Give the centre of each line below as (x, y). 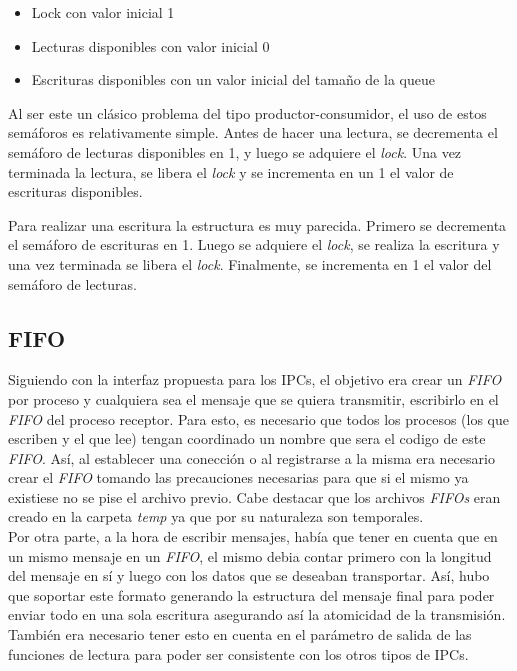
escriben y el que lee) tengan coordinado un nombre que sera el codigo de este (247, 438)
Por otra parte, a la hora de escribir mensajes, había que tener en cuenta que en (253, 536)
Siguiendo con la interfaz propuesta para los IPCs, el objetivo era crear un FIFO (255, 379)
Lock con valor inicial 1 (103, 12)
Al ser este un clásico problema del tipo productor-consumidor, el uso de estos (247, 112)
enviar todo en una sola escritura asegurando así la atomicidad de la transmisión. (257, 614)
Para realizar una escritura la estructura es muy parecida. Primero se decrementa (257, 224)
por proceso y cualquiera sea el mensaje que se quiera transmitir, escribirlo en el (253, 398)
